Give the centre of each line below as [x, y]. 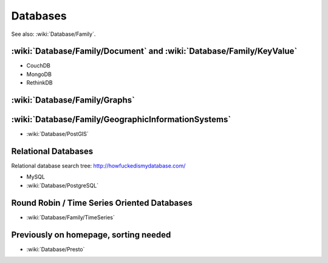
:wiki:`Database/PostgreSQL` [63, 185]
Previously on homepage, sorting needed [91, 235]
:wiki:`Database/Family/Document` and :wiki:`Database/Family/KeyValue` [154, 51]
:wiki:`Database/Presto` [56, 249]
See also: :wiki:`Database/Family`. [53, 34]
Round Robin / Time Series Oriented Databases [102, 203]
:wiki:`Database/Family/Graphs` [73, 100]
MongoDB [39, 74]
